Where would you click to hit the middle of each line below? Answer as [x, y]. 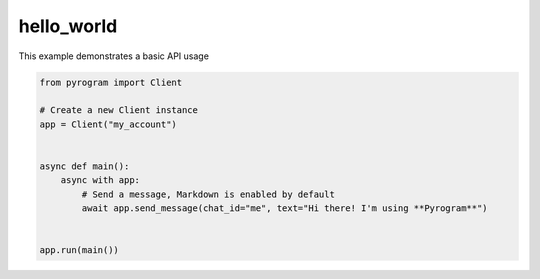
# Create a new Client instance [119, 110]
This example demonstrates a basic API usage [114, 56]
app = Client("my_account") [108, 124]
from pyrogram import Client [111, 82]
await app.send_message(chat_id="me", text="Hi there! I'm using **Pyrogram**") [285, 208]
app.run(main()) [79, 250]
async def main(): [84, 166]
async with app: [100, 180]
